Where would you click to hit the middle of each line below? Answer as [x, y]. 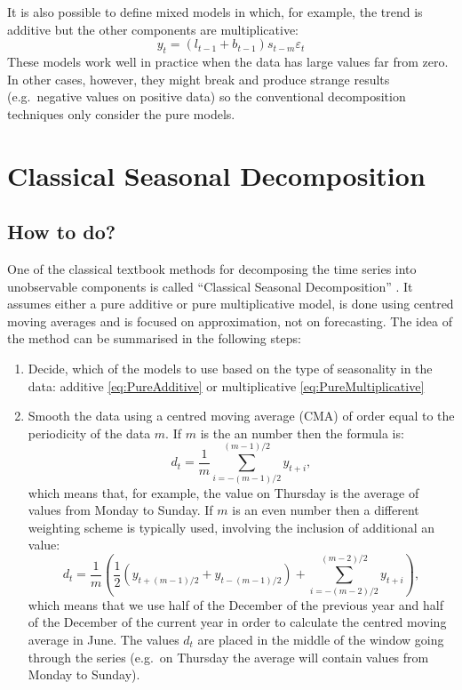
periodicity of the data [89, 433]
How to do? [62, 232]
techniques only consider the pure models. [121, 113]
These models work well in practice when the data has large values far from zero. [228, 61]
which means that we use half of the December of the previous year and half [235, 604]
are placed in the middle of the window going [321, 639]
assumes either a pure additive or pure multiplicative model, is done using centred [231, 304]
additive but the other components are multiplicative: [153, 29]
